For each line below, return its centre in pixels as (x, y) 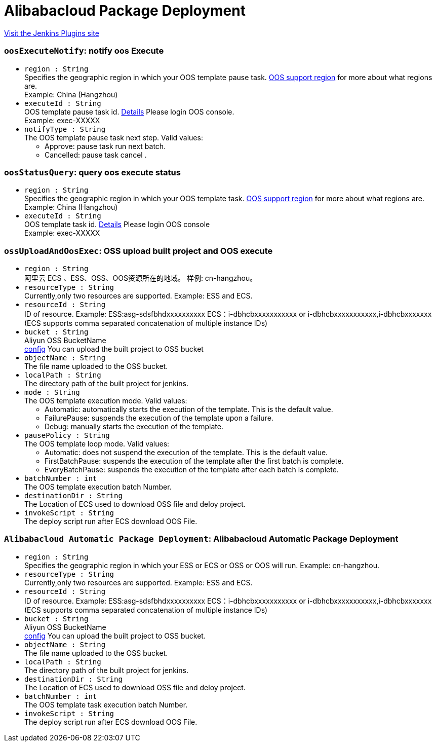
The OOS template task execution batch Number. (106, 704)
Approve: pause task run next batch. (105, 146)
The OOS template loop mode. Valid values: (97, 444)
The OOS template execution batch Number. (98, 487)
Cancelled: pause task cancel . (96, 155)
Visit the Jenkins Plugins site (52, 33)
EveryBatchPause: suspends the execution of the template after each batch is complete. (192, 470)
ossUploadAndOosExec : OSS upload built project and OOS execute (138, 251)
